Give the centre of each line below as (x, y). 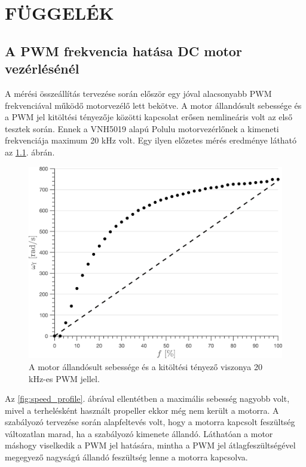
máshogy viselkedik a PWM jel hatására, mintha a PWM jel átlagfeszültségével (150, 445)
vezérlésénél (42, 68)
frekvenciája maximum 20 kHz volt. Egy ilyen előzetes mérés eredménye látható (151, 140)
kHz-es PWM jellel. (64, 378)
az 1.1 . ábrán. (30, 152)
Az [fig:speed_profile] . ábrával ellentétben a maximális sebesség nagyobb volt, (147, 399)
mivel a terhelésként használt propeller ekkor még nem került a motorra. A (142, 410)
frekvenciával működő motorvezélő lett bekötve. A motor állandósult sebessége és (153, 105)
